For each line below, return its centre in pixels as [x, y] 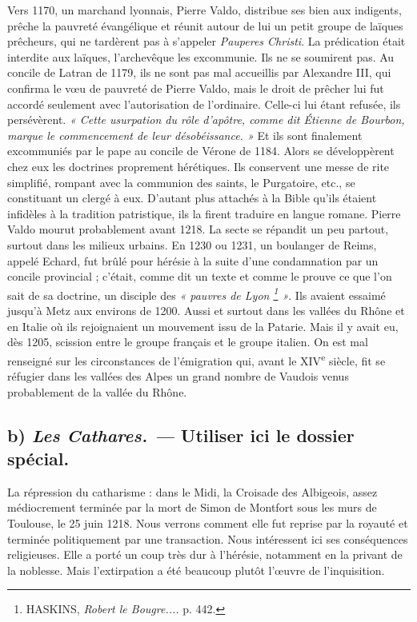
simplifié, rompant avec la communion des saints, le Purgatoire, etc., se [181, 182]
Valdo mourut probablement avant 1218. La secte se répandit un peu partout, [198, 229]
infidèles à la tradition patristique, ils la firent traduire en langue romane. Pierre [204, 213]
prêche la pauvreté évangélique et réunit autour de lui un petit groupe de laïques [205, 25]
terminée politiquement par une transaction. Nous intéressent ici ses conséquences [208, 538]
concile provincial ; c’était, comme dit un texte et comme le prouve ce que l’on [200, 276]
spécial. [38, 458]
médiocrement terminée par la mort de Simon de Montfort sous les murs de [192, 507]
